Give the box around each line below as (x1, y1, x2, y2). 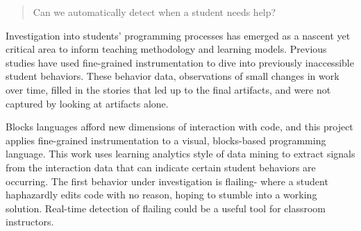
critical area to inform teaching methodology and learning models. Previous (6, 42, 327, 56)
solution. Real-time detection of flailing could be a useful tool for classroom (6, 200, 326, 215)
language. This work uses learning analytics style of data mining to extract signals (6, 146, 355, 161)
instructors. (6, 214, 54, 229)
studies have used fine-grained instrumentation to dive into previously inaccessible (6, 55, 354, 69)
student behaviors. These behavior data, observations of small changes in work (6, 69, 339, 83)
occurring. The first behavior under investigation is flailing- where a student (6, 173, 328, 188)
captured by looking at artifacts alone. (6, 96, 169, 110)
